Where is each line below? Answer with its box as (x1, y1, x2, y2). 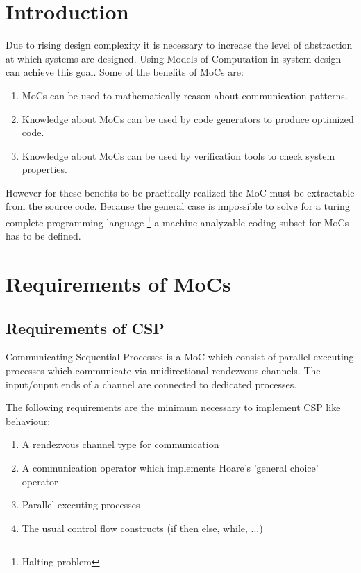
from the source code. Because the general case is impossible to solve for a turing (6, 199, 350, 213)
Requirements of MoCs (6, 269, 231, 298)
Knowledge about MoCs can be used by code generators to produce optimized (22, 111, 354, 126)
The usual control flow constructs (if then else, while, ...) (22, 520, 263, 535)
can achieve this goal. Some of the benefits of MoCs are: (6, 65, 244, 79)
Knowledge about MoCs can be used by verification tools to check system (22, 148, 335, 163)
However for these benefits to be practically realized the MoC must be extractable (6, 185, 355, 199)
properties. (22, 162, 67, 176)
